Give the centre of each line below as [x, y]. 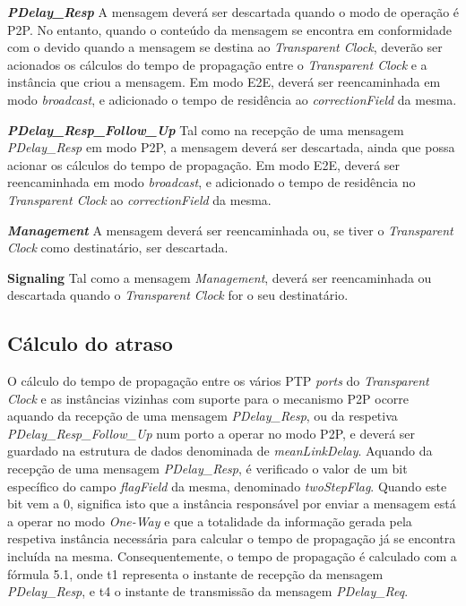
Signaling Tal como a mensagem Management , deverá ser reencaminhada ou [220, 277]
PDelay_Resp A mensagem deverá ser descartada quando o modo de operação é [233, 12]
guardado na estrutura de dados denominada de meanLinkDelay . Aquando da [220, 451]
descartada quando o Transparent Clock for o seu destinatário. [178, 295]
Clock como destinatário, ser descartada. [118, 248]
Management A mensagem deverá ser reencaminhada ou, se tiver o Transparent [230, 230]
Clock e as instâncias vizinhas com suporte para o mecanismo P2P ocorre [208, 398]
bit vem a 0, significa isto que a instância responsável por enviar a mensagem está [232, 504]
